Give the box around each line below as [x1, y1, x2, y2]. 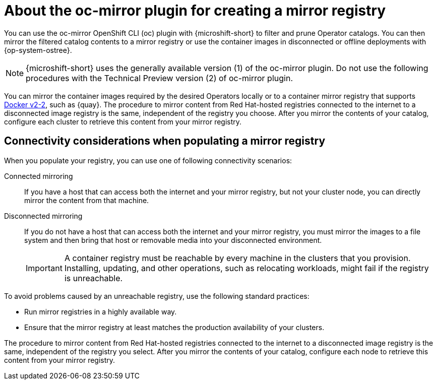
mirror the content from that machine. [24, 196, 149, 205]
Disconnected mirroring [4, 211, 83, 220]
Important [26, 263, 63, 273]
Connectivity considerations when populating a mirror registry [4, 135, 326, 148]
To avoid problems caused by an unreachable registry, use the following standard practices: [4, 291, 309, 300]
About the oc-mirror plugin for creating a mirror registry [4, 2, 386, 19]
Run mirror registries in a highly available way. [24, 307, 177, 316]
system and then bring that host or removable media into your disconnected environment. [24, 235, 322, 244]
